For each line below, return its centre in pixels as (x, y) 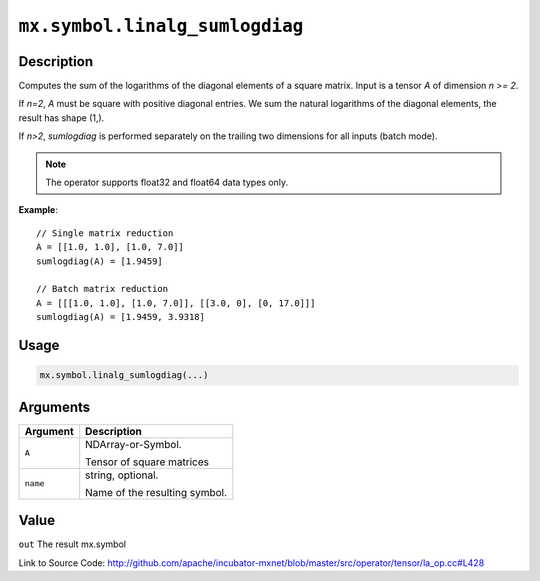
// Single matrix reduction (105, 233)
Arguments (54, 406)
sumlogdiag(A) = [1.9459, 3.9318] (120, 317)
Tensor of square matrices (147, 462)
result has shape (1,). (61, 117)
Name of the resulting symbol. (156, 492)
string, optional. (122, 475)
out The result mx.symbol (72, 544)
